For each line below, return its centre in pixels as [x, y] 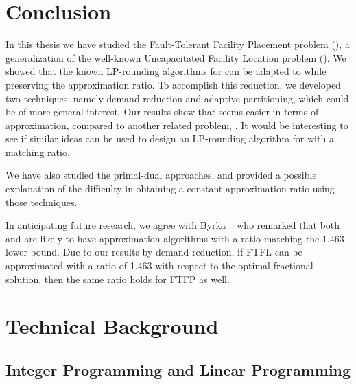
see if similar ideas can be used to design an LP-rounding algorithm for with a [170, 138]
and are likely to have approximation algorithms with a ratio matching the [163, 238]
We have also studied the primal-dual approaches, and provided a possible [161, 175]
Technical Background [112, 326]
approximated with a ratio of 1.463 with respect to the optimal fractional [159, 266]
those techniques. [41, 202]
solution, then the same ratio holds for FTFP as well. [118, 279]
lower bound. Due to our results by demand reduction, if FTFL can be [154, 252]
